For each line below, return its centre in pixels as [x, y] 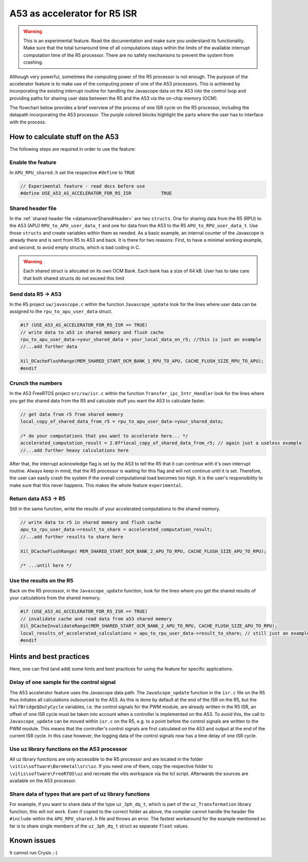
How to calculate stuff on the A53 [64, 137]
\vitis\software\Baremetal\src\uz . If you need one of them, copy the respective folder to [111, 766]
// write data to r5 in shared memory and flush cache [91, 522]
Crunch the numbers [36, 383]
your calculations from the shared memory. [55, 598]
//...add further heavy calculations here [74, 450]
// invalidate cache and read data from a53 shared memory [96, 619]
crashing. [33, 62]
